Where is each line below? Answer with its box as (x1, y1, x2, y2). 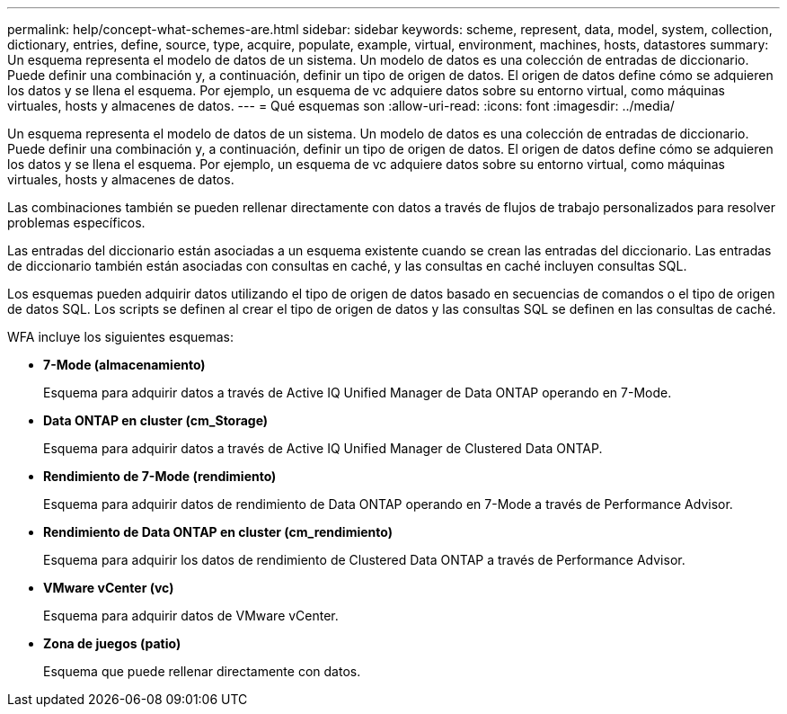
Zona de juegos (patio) (43, 636, 181, 651)
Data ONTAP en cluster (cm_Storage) (43, 413, 269, 428)
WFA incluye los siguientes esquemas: (7, 329, 234, 344)
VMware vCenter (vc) (43, 580, 174, 595)
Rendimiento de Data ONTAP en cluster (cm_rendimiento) (43, 524, 393, 540)
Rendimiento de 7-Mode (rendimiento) (43, 469, 277, 484)
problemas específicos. (7, 215, 146, 230)
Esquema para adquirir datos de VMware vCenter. (43, 608, 339, 623)
